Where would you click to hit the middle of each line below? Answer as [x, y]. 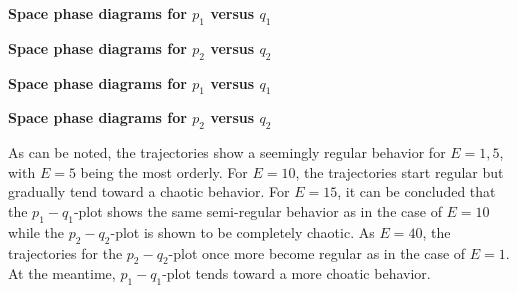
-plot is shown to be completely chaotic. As [242, 231]
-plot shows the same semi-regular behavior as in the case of [257, 210]
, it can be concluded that [416, 191]
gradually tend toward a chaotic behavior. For [149, 191]
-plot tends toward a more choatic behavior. [296, 273]
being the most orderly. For [164, 171]
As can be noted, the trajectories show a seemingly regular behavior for [227, 152]
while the [36, 231]
